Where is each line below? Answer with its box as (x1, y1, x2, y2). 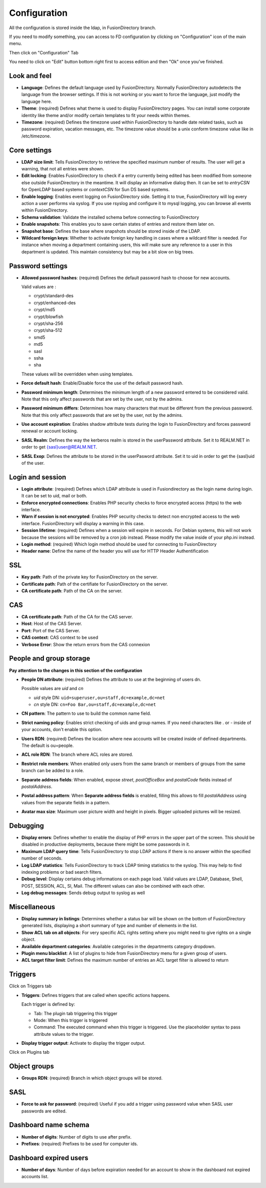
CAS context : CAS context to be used (21, 635, 99, 641)
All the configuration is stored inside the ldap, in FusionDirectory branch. (9, 25, 156, 31)
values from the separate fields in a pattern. (21, 799, 110, 805)
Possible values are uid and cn (21, 686, 84, 692)
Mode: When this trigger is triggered (33, 1017, 108, 1023)
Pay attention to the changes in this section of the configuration (9, 667, 142, 673)
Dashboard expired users (9, 1153, 89, 1162)
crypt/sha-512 (33, 328, 63, 333)
